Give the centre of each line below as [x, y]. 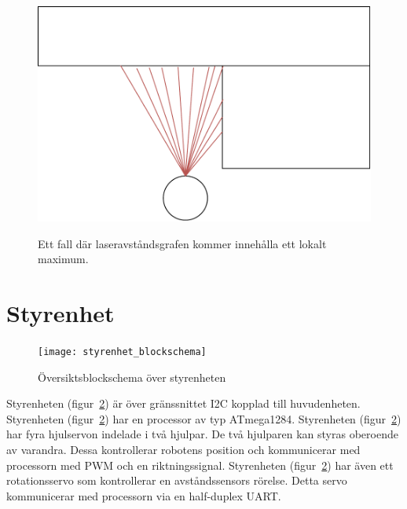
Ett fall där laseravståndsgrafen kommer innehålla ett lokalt [182, 243]
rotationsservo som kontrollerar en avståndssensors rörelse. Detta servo [177, 480]
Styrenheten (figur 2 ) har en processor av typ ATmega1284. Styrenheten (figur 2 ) [204, 418]
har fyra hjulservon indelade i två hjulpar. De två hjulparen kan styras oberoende [202, 434]
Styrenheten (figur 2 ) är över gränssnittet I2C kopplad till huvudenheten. [183, 403]
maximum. [63, 259]
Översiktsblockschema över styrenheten [132, 377]
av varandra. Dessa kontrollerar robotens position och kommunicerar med [183, 450]
